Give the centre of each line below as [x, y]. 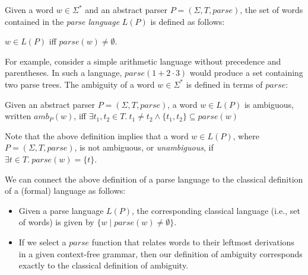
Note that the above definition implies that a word [97, 135]
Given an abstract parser [50, 104]
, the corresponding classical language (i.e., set [216, 210]
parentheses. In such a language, [63, 73]
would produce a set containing [246, 73]
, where [246, 135]
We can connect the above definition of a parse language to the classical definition [154, 179]
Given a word [29, 9]
